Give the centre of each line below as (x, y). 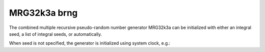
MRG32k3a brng (43, 13)
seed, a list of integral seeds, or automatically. (56, 34)
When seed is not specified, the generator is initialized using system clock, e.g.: (90, 43)
